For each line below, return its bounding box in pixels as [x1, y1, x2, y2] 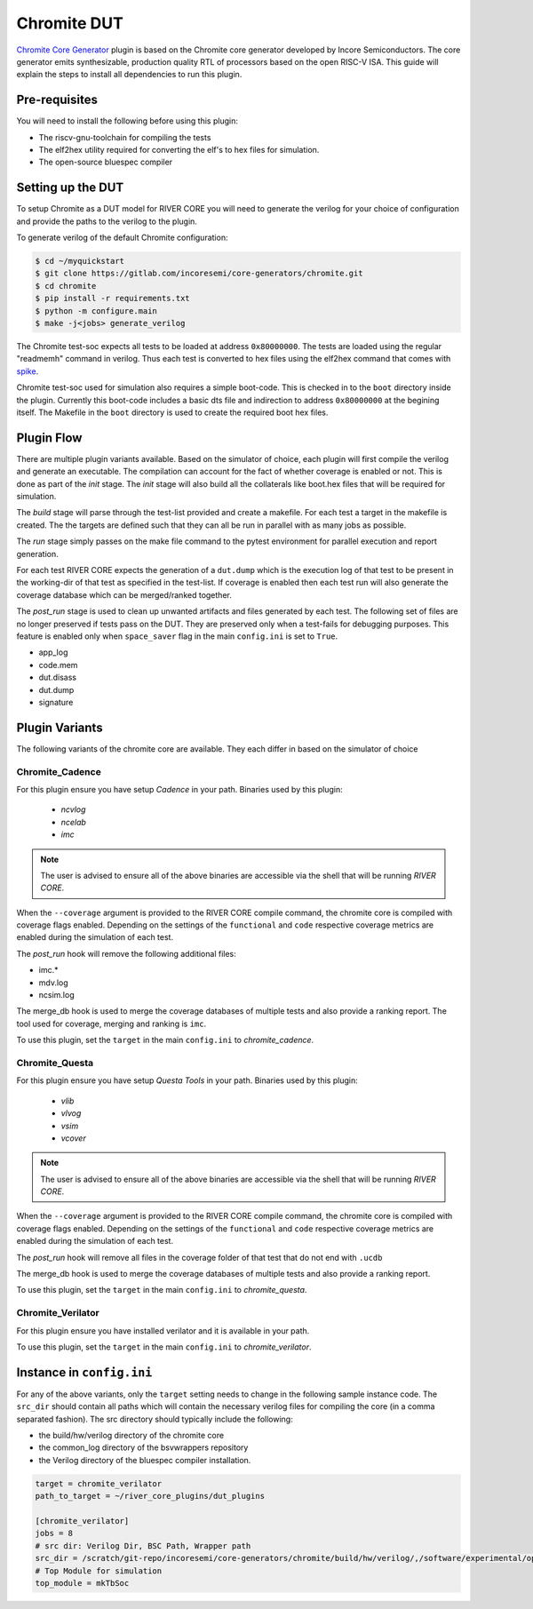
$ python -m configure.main [35, 306, 157, 315]
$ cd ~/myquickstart [35, 256, 124, 267]
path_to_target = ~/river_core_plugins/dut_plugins [35, 1491, 266, 1501]
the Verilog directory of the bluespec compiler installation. [38, 1454, 251, 1465]
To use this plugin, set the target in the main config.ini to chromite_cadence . [16, 1035, 314, 1046]
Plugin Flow [16, 430, 83, 445]
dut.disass [38, 672, 77, 683]
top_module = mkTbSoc [35, 1578, 130, 1588]
